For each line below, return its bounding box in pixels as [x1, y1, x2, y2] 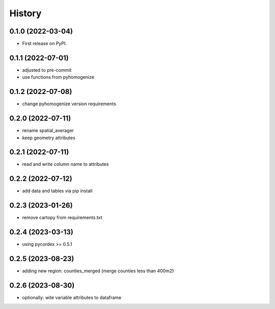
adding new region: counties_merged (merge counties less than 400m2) [22, 268, 174, 274]
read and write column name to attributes [22, 161, 109, 167]
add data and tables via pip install [22, 188, 93, 194]
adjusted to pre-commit [22, 67, 72, 73]
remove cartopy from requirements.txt [22, 214, 102, 221]
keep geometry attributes [22, 135, 76, 141]
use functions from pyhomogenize [22, 74, 94, 80]
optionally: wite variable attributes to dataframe [22, 295, 122, 300]
